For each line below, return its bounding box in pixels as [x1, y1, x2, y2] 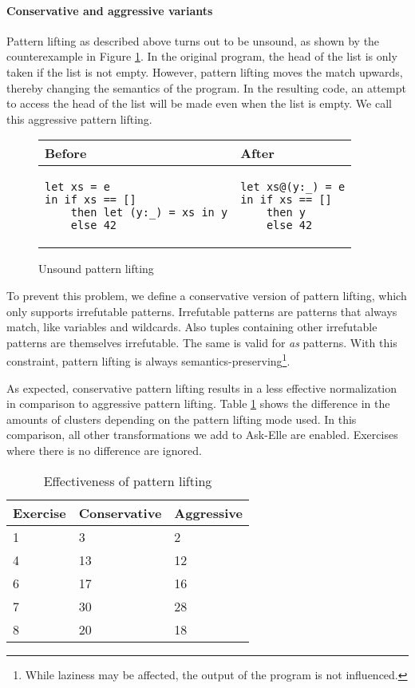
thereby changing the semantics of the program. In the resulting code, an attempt [6, 79, 406, 96]
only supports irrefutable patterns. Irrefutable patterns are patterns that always [6, 302, 397, 319]
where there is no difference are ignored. [6, 441, 202, 458]
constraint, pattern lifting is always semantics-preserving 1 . [6, 350, 290, 369]
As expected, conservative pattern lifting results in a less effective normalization [6, 379, 397, 396]
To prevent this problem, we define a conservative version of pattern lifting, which [6, 287, 407, 303]
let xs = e [45, 180, 110, 194]
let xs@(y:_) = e [240, 180, 346, 194]
